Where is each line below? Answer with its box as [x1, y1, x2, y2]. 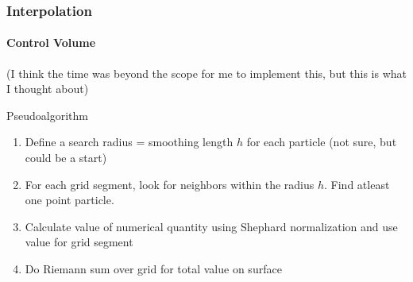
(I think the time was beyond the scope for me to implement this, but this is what [6, 64, 407, 81]
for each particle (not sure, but [246, 133, 397, 150]
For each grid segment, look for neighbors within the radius [25, 176, 315, 192]
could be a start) [25, 149, 107, 166]
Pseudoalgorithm [6, 106, 88, 123]
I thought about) [6, 80, 89, 97]
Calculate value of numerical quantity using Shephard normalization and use [25, 218, 398, 234]
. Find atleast [324, 176, 390, 192]
